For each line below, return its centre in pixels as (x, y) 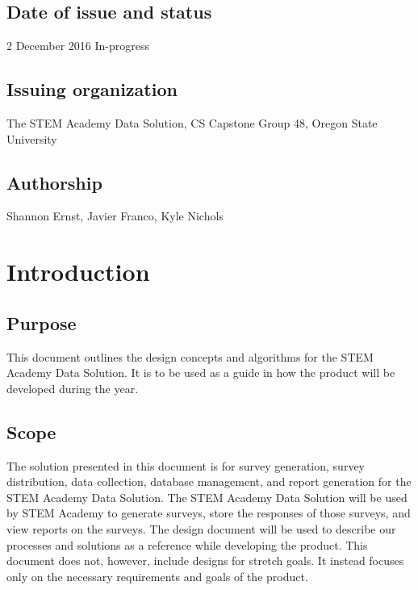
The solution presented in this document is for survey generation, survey (186, 465)
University (32, 138)
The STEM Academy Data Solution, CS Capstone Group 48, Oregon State (192, 123)
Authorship (54, 182)
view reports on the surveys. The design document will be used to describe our (201, 528)
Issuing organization (92, 89)
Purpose (42, 322)
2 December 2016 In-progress (78, 46)
